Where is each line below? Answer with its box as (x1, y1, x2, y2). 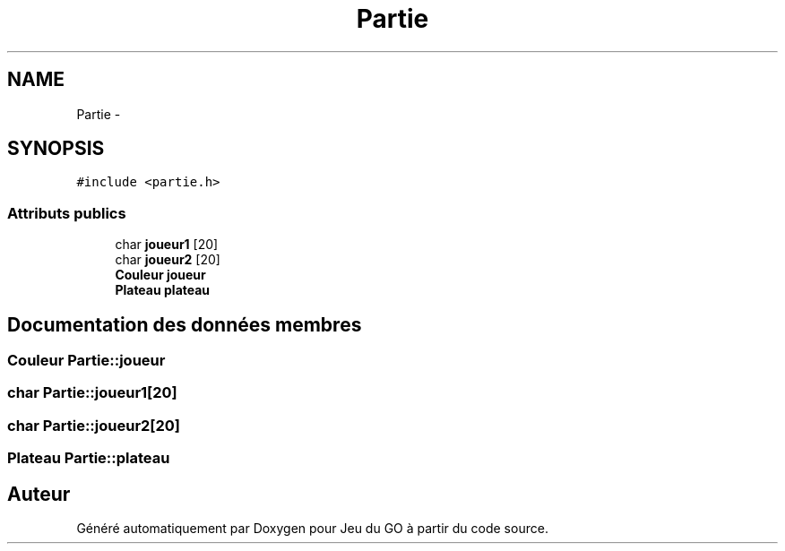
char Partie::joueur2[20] (7, 416, 181, 435)
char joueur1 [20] (115, 237, 219, 253)
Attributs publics (7, 203, 126, 222)
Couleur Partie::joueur (7, 351, 166, 370)
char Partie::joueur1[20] (7, 383, 177, 402)
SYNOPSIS (7, 137, 105, 160)
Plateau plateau (115, 282, 211, 298)
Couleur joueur (115, 267, 206, 283)
